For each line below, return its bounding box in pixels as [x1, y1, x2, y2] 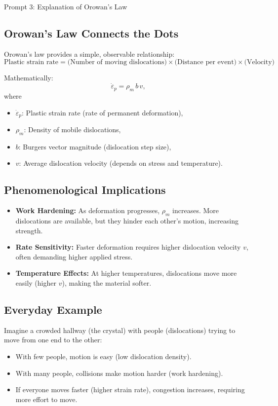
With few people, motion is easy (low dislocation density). [15, 351, 192, 361]
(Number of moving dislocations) [67, 59, 167, 66]
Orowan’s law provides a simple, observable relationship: [4, 48, 175, 59]
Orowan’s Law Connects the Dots [4, 25, 179, 40]
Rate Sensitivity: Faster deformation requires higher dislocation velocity [15, 242, 241, 252]
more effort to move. [15, 394, 78, 404]
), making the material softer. [62, 278, 152, 288]
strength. [15, 225, 43, 235]
